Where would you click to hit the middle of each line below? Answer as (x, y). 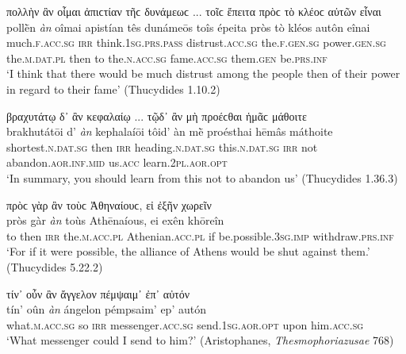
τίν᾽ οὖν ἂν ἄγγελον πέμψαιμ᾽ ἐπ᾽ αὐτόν (98, 293)
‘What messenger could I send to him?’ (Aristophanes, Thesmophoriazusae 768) (200, 340)
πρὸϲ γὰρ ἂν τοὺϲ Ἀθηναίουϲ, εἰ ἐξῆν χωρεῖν (109, 204)
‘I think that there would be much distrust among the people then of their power (203, 73)
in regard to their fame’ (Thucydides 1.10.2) (113, 88)
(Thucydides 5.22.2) (55, 266)
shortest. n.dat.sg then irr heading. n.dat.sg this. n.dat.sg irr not (162, 146)
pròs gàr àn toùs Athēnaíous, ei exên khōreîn (115, 220)
